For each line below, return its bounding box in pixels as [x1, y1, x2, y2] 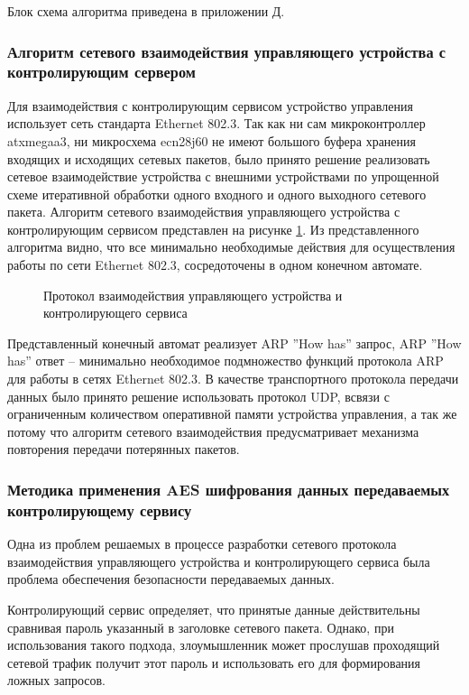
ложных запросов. [7, 671, 106, 690]
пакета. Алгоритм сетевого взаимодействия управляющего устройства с [7, 202, 400, 221]
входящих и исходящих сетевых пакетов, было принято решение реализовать [7, 149, 430, 168]
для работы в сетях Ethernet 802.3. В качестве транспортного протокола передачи [7, 369, 459, 388]
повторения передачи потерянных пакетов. [7, 440, 240, 459]
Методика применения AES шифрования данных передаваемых [7, 477, 450, 500]
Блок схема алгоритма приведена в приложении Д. [7, 2, 285, 20]
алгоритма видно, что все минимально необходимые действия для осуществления [7, 237, 455, 256]
